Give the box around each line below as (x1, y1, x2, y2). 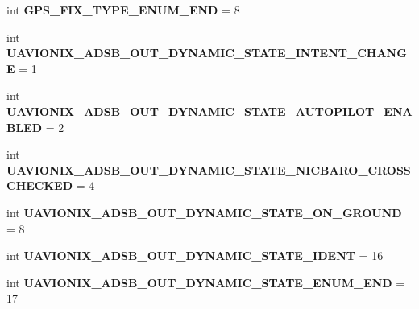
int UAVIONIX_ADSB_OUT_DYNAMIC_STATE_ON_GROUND (6, 204, 402, 220)
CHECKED (6, 177, 73, 194)
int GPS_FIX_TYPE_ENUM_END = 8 (6, 2, 240, 18)
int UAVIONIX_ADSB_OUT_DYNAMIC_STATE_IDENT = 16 (6, 247, 384, 264)
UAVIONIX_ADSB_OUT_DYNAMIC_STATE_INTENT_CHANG (6, 44, 407, 61)
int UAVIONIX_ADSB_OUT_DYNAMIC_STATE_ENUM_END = (6, 274, 405, 290)
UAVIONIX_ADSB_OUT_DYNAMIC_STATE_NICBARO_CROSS (6, 161, 411, 178)
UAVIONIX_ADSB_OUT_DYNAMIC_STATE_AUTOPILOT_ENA (6, 102, 413, 119)
